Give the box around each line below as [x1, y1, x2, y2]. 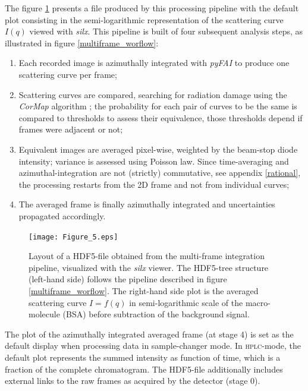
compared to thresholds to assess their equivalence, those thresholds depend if [18, 111, 303, 124]
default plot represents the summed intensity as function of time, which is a [5, 351, 281, 363]
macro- [245, 296, 271, 308]
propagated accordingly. [18, 209, 106, 222]
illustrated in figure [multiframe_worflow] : [5, 36, 159, 49]
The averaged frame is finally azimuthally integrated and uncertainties [18, 198, 275, 210]
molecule [29, 308, 60, 320]
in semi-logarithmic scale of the [129, 296, 243, 308]
